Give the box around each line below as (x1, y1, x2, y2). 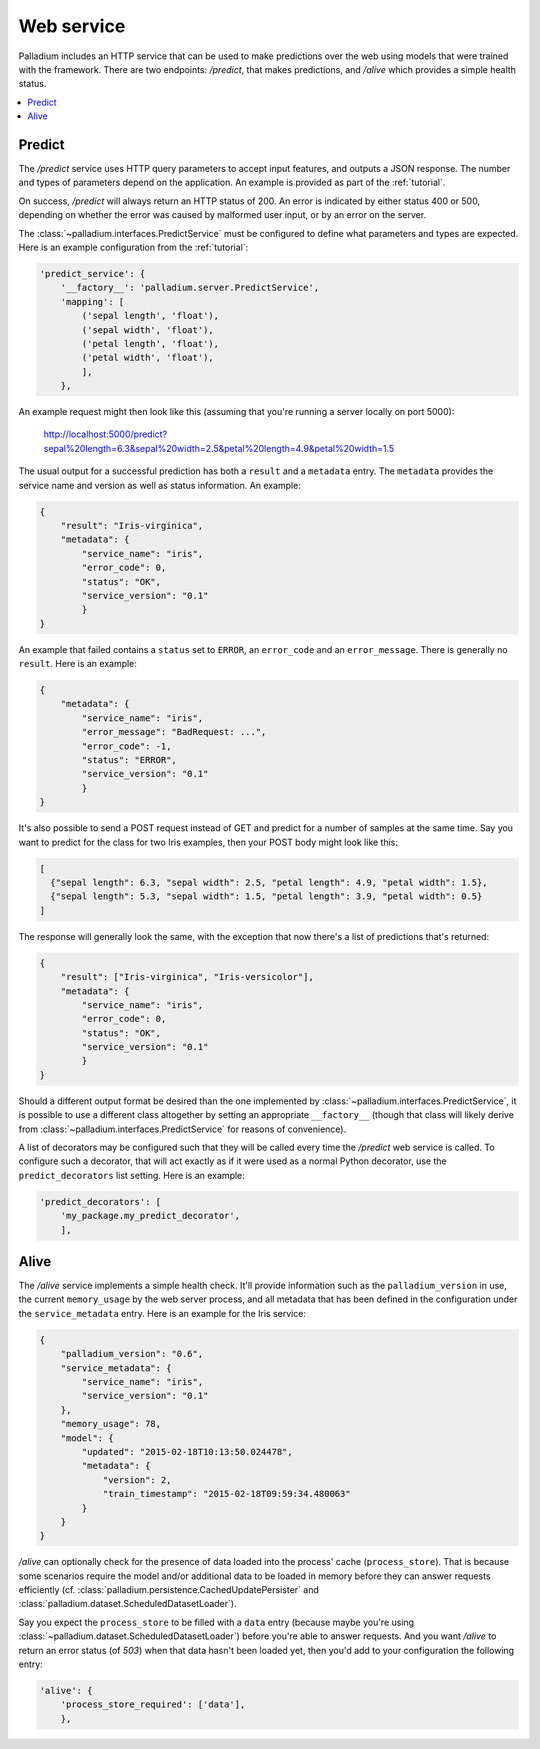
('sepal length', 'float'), (81, 310, 220, 322)
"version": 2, (102, 1474, 172, 1485)
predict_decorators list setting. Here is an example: (18, 1169, 245, 1181)
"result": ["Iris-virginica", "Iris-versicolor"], (60, 971, 314, 983)
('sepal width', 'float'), (81, 324, 214, 335)
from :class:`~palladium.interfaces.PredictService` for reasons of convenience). (18, 1123, 347, 1135)
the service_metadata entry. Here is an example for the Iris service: (18, 1307, 307, 1319)
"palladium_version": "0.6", (60, 1348, 204, 1360)
